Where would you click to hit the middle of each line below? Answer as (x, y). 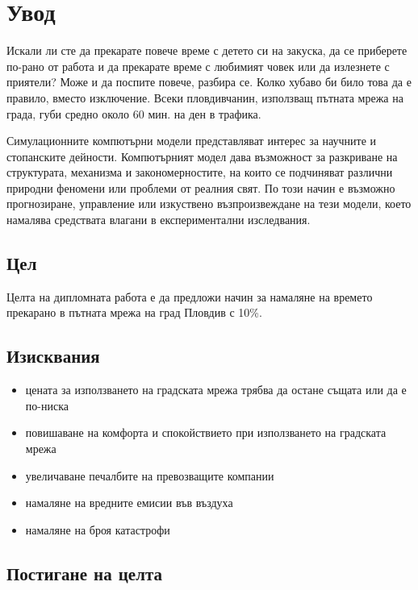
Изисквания (53, 356)
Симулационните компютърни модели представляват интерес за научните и (192, 141)
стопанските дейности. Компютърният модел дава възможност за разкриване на (202, 156)
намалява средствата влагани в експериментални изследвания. (159, 220)
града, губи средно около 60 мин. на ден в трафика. (134, 113)
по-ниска (47, 405)
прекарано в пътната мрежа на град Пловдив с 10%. (134, 312)
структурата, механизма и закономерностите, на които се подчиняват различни (200, 172)
